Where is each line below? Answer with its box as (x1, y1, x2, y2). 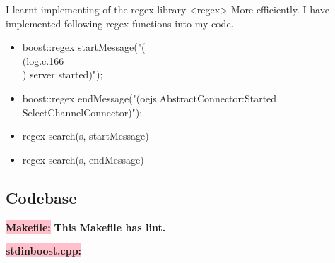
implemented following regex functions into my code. (6, 16, 234, 30)
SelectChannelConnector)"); (22, 104, 143, 119)
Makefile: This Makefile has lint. (6, 219, 166, 234)
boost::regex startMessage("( (22, 39, 146, 54)
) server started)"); (22, 67, 103, 82)
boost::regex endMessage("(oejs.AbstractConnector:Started (22, 90, 277, 105)
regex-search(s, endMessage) (22, 152, 144, 166)
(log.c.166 (22, 53, 64, 68)
